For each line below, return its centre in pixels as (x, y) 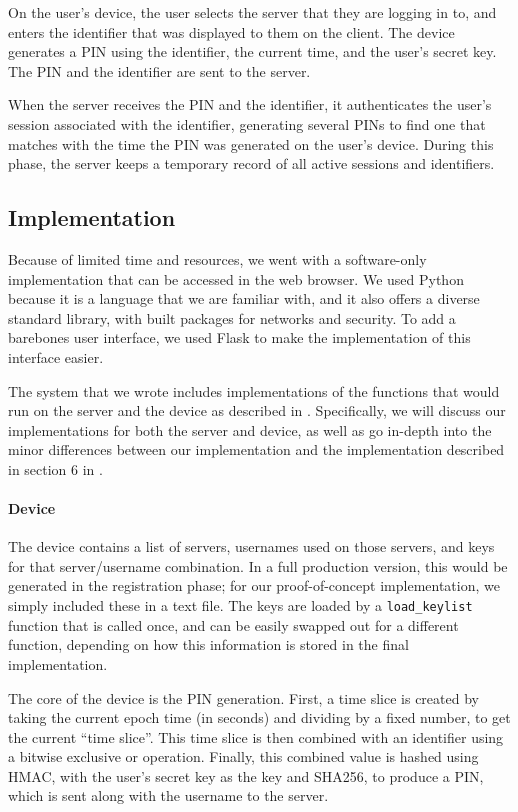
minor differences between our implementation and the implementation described (256, 449)
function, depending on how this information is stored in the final (208, 644)
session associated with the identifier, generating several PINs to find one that (247, 123)
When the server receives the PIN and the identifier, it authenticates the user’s (250, 104)
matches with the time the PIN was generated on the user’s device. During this (251, 143)
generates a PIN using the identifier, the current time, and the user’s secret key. (252, 51)
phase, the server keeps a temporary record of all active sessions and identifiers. (251, 163)
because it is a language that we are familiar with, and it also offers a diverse (244, 298)
